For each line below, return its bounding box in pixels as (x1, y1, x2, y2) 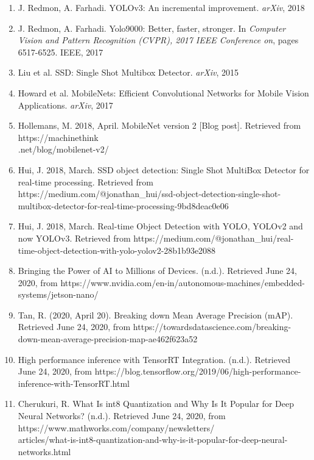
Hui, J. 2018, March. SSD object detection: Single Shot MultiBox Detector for (18, 163, 310, 176)
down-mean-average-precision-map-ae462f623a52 (18, 332, 198, 345)
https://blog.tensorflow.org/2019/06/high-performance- (94, 365, 301, 378)
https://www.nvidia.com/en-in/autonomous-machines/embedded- (60, 276, 305, 289)
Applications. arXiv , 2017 (18, 98, 113, 111)
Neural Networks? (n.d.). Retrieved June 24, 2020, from (18, 409, 226, 422)
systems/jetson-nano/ (18, 288, 99, 301)
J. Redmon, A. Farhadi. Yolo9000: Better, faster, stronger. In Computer (18, 21, 286, 34)
